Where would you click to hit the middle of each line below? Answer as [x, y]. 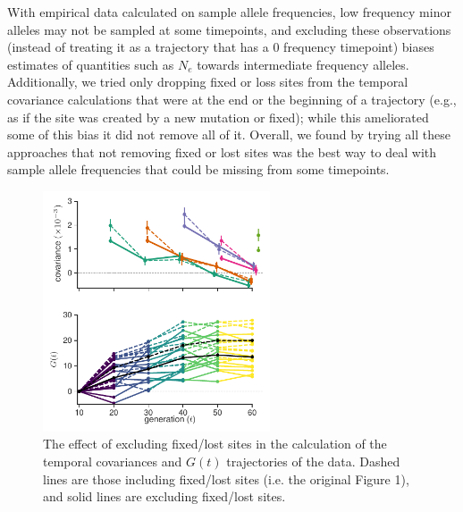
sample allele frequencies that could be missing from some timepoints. [198, 169]
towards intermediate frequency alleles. [303, 64]
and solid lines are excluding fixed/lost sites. [164, 496]
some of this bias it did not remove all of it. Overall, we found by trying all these [229, 134]
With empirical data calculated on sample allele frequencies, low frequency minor [229, 12]
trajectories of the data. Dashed [313, 462]
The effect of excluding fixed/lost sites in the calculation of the [215, 444]
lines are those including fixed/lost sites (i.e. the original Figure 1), [226, 478]
